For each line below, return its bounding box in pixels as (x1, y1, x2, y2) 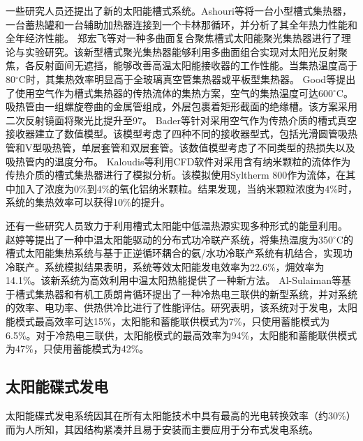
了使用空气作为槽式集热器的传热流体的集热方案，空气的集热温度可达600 (6, 85, 333, 100)
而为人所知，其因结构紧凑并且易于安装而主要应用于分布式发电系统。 (6, 421, 318, 436)
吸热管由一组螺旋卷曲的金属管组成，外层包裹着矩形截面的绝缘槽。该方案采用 (6, 99, 357, 114)
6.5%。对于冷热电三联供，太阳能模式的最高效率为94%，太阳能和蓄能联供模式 (6, 327, 357, 342)
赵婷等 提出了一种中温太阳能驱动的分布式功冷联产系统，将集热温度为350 (6, 232, 333, 246)
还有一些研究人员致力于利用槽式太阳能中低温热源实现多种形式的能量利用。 (6, 218, 348, 232)
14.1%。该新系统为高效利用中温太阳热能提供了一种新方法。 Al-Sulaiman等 (6, 273, 342, 287)
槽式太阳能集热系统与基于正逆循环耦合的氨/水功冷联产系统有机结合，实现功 (6, 246, 353, 260)
